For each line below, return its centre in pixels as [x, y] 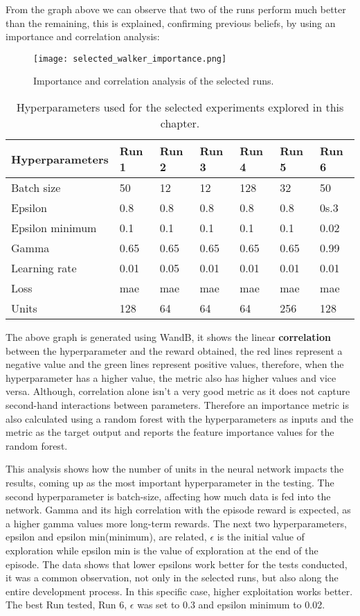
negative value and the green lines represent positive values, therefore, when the [175, 364]
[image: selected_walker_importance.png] [130, 59]
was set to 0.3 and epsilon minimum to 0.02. [231, 605]
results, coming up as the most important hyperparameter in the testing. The [170, 482]
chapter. [180, 123]
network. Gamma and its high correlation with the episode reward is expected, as [178, 510]
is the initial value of [261, 537]
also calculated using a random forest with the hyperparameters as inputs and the [180, 418]
